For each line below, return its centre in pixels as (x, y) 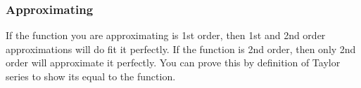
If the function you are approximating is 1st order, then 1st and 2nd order (166, 35)
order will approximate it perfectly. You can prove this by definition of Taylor (173, 63)
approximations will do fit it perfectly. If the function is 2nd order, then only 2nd (181, 49)
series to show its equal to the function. (91, 76)
